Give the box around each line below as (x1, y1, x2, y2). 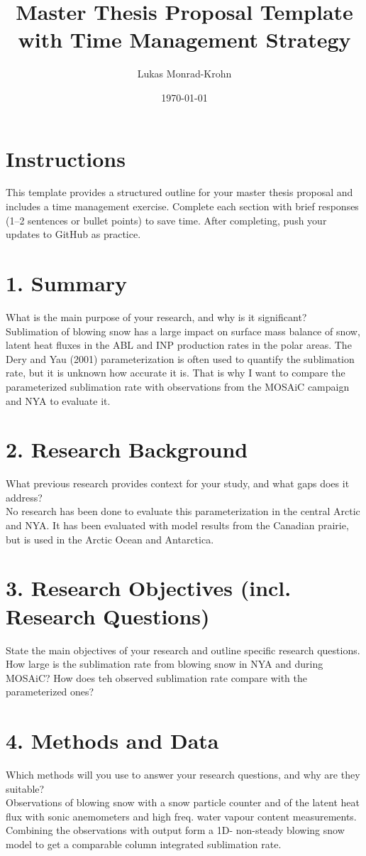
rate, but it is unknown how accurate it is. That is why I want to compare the (6, 365, 345, 380)
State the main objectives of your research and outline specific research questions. (6, 642, 360, 657)
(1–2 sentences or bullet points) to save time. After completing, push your (6, 212, 327, 227)
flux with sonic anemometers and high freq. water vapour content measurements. (6, 808, 357, 823)
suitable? (6, 781, 45, 796)
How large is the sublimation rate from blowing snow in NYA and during (6, 656, 323, 671)
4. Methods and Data (6, 726, 219, 755)
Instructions (6, 143, 126, 173)
